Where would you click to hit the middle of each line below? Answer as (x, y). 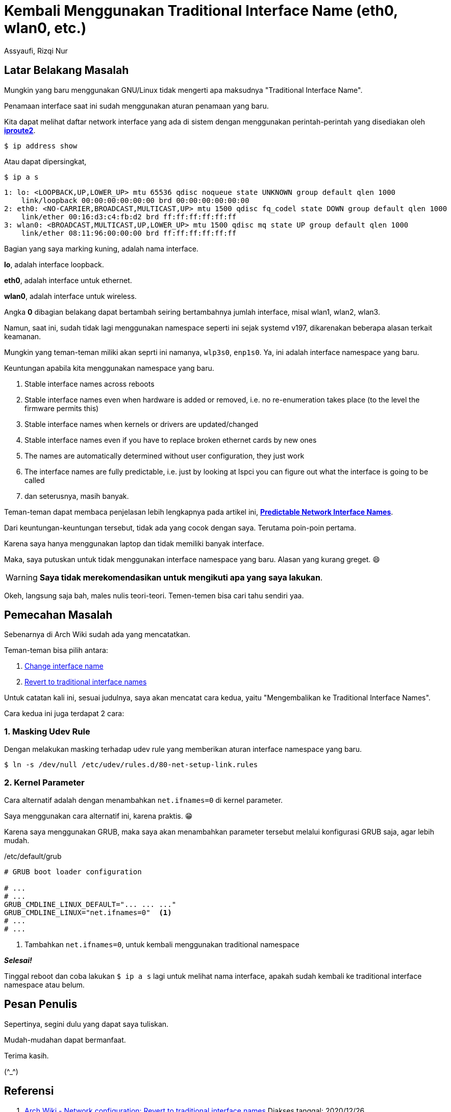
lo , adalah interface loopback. (54, 264)
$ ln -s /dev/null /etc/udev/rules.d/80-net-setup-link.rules (131, 765)
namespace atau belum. (44, 984)
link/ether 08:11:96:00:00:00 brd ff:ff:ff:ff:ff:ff (129, 233)
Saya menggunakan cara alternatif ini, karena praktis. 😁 (98, 816)
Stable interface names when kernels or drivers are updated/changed (141, 424)
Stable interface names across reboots (90, 384)
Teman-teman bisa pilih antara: (56, 650)
